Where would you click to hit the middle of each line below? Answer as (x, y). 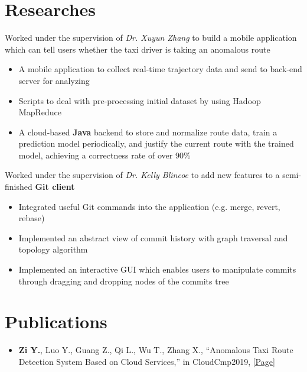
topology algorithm (53, 249)
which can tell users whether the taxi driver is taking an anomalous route (138, 49)
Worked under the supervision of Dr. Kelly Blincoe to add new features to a (142, 175)
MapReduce (40, 112)
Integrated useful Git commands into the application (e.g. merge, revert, (149, 206)
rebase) (32, 218)
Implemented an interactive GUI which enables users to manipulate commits (157, 269)
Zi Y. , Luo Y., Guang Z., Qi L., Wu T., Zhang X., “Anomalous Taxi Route (156, 350)
